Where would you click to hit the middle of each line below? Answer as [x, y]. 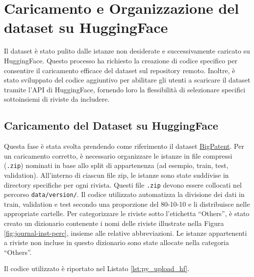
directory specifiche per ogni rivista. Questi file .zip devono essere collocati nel [123, 184]
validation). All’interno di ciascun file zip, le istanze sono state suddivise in [116, 175]
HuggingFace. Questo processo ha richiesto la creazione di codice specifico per [121, 60]
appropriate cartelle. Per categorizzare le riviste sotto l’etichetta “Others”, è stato [127, 213]
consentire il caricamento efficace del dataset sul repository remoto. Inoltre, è [120, 70]
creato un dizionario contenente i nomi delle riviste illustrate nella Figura [114, 223]
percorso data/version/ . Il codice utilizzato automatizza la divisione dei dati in [124, 194]
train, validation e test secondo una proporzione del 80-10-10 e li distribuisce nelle [127, 204]
